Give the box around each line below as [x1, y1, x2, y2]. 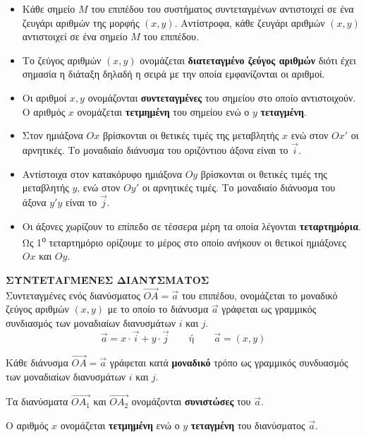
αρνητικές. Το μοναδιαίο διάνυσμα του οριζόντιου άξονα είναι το [22, 142, 288, 157]
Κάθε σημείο [22, 1, 75, 16]
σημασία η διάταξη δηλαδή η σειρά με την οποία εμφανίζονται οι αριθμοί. [22, 66, 325, 81]
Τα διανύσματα [6, 394, 68, 409]
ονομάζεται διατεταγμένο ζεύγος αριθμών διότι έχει [140, 52, 356, 67]
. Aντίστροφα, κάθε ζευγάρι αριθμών [174, 15, 325, 30]
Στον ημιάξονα [22, 128, 83, 143]
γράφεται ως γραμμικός [221, 301, 317, 316]
